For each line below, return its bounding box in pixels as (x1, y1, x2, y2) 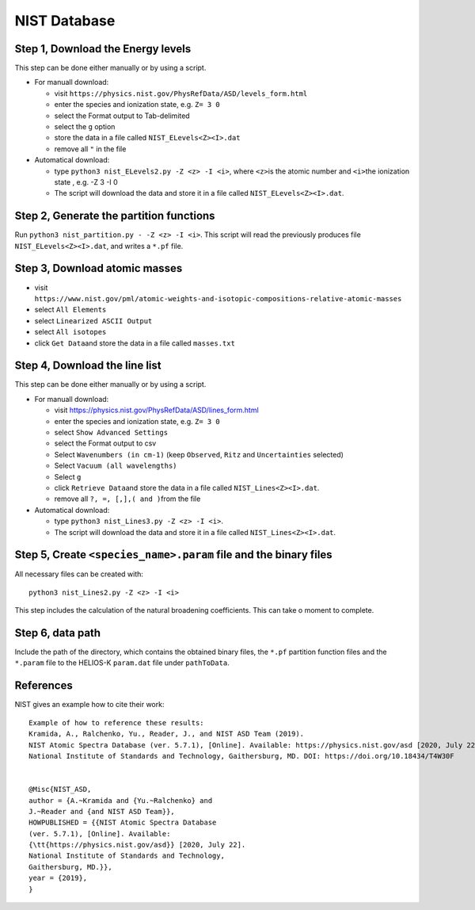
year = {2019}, (28, 874, 88, 883)
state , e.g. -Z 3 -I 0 (54, 177, 118, 186)
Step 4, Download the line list (14, 359, 161, 373)
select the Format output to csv (54, 438, 157, 448)
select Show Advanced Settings (54, 427, 169, 437)
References (14, 679, 73, 693)
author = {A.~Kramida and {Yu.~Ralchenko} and (28, 796, 213, 805)
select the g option (54, 122, 116, 132)
